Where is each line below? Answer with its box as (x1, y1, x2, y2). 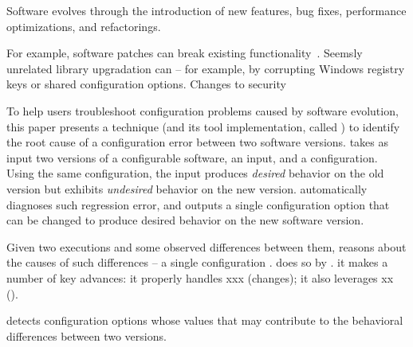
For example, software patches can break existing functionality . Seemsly (6, 45, 363, 61)
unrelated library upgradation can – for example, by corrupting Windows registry (6, 60, 405, 76)
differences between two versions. (6, 327, 167, 344)
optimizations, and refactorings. (6, 18, 161, 34)
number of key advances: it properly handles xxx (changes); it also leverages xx (6, 269, 394, 286)
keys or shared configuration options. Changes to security (6, 76, 286, 92)
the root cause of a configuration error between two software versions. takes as (6, 134, 389, 150)
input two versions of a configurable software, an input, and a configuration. (6, 149, 378, 166)
